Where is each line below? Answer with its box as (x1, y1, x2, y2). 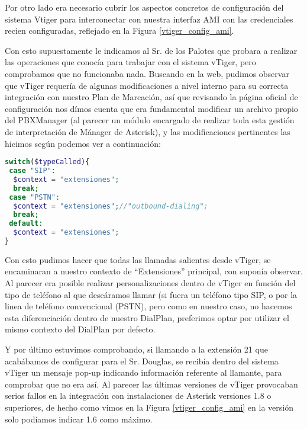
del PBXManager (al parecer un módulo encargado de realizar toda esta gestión (5, 114, 295, 126)
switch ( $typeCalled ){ (5, 158, 90, 167)
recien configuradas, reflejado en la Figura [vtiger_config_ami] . (5, 24, 234, 37)
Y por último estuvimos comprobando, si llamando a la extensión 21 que (5, 343, 268, 356)
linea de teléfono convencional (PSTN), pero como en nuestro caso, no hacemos (5, 300, 292, 312)
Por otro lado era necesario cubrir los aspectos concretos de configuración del (5, 1, 284, 13)
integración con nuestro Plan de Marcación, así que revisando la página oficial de (5, 91, 298, 103)
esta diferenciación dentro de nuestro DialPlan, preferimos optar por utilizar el (5, 311, 289, 324)
